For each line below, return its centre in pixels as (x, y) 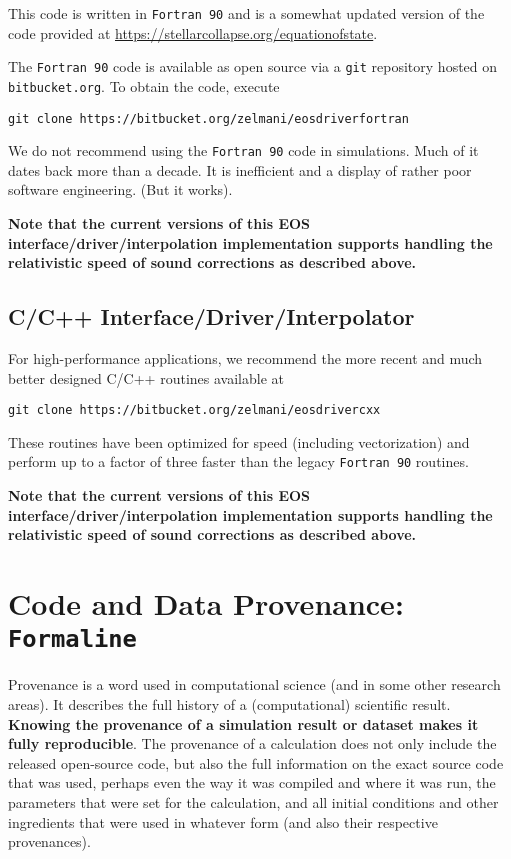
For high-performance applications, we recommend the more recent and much (245, 358)
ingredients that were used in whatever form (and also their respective (223, 821)
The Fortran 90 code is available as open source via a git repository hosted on (253, 66)
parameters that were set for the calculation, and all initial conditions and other (253, 801)
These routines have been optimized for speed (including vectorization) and (239, 441)
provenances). (49, 841)
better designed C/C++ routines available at (146, 377)
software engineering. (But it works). (120, 189)
